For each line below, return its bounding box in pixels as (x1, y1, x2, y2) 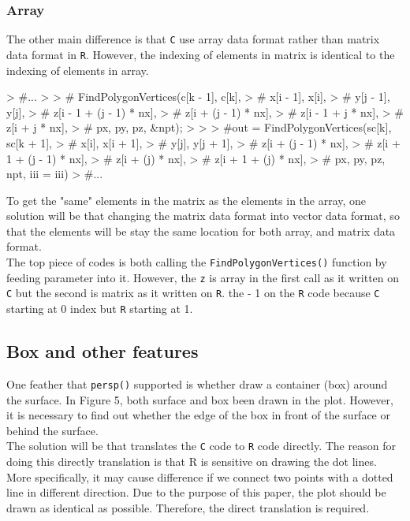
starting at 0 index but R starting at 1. (6, 300, 193, 317)
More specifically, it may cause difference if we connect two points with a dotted (6, 468, 393, 485)
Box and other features (6, 339, 199, 363)
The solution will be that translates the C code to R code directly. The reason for (6, 437, 396, 454)
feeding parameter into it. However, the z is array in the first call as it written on (6, 269, 400, 285)
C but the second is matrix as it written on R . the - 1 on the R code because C (6, 285, 380, 301)
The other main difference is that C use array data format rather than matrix (6, 31, 380, 47)
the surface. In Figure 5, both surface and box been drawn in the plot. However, (6, 391, 393, 407)
